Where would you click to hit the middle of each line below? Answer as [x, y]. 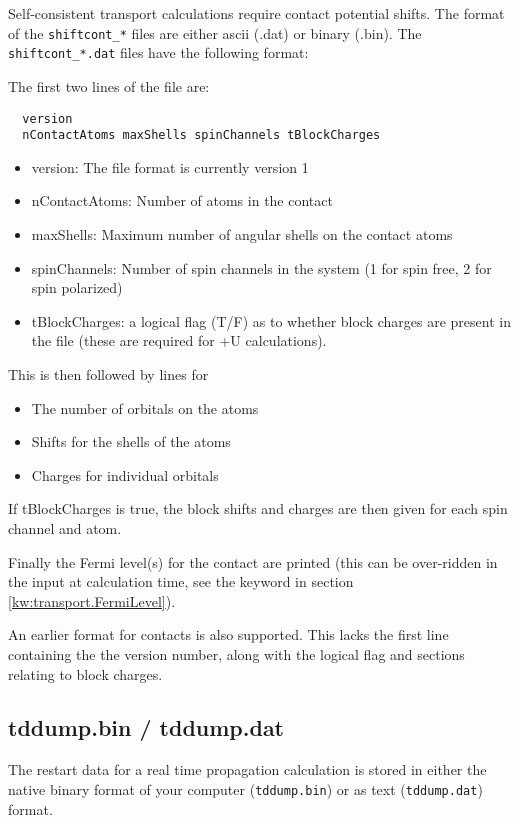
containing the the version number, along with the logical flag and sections [236, 653]
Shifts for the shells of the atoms [131, 441]
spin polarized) [77, 287]
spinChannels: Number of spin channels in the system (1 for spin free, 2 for [261, 267]
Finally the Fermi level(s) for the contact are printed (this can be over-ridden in [253, 561]
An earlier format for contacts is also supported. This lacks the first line [228, 634]
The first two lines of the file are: [109, 85]
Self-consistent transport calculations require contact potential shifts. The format [256, 13]
